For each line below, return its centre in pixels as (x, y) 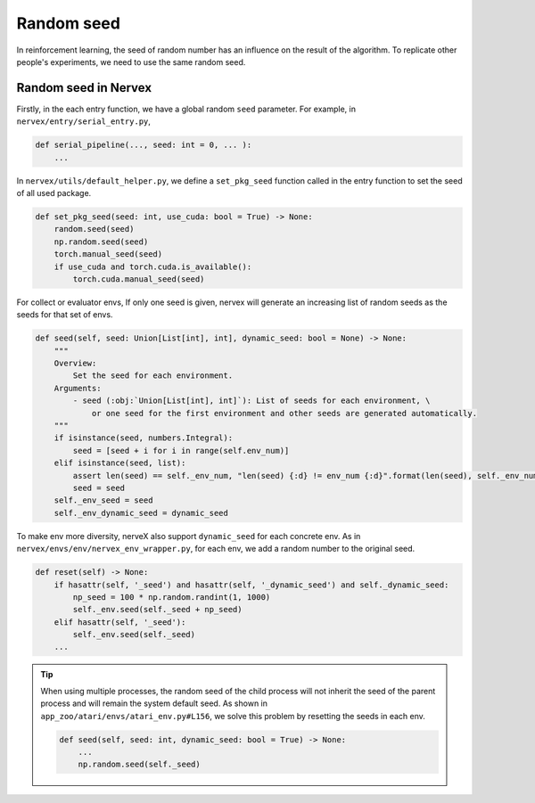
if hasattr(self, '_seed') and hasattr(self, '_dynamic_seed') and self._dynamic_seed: (251, 585)
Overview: (75, 364)
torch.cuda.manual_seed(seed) (139, 279)
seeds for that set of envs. (65, 315)
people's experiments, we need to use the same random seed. (131, 61)
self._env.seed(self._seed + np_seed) (157, 610)
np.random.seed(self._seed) (139, 765)
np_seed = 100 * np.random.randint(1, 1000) (172, 597)
